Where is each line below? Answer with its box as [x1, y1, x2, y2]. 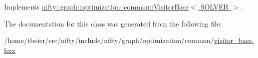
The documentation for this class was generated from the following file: [4, 18, 222, 28]
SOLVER [200, 1, 229, 11]
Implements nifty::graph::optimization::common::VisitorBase [4, 1, 189, 11]
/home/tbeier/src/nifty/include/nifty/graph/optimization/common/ [4, 35, 214, 45]
